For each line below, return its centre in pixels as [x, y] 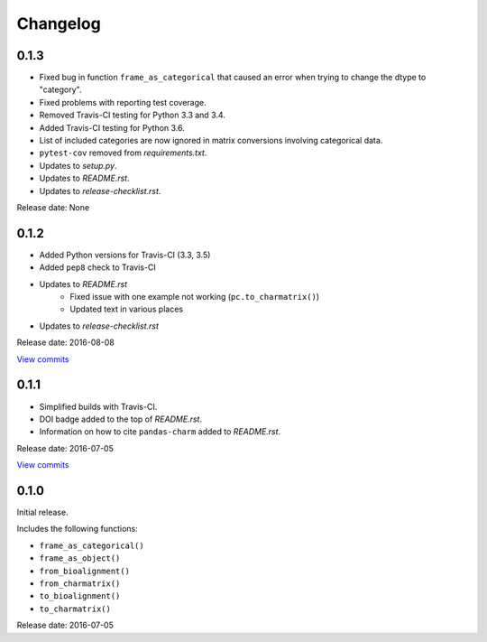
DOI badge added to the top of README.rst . [121, 419]
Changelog [59, 23]
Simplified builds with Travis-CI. [98, 406]
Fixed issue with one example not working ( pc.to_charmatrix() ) [195, 297]
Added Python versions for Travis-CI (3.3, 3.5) [125, 255]
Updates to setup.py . [78, 165]
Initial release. [42, 512]
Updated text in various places [127, 309]
